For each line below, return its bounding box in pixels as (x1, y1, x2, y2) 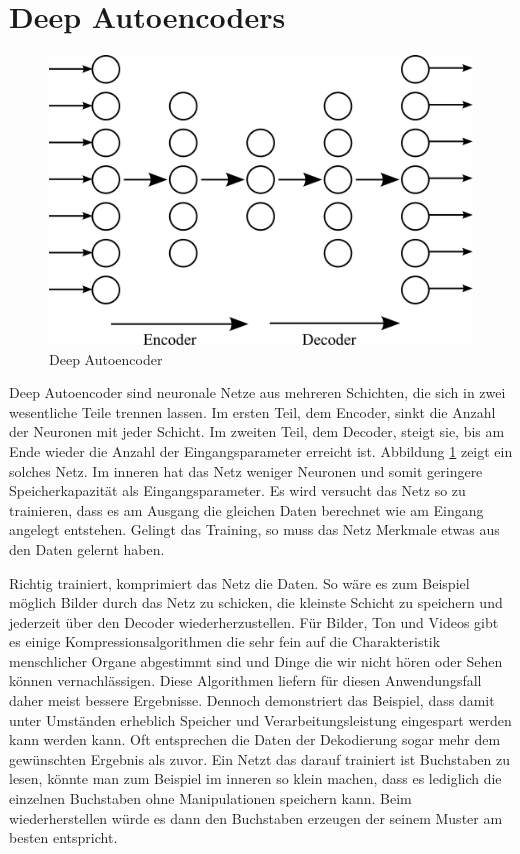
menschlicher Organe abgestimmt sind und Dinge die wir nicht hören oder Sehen (9, 650, 503, 671)
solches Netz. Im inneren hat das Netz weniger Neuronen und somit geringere (9, 460, 483, 481)
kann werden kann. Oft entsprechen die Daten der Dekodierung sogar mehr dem (9, 729, 501, 750)
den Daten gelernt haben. (9, 538, 165, 559)
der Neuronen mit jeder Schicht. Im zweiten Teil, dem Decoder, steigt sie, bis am (9, 421, 505, 442)
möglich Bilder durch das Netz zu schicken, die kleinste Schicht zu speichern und (9, 592, 503, 613)
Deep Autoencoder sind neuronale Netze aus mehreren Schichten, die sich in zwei (9, 382, 506, 403)
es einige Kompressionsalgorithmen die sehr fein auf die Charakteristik (9, 631, 441, 652)
